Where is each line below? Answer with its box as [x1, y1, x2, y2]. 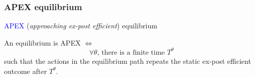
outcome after [4, 65, 47, 76]
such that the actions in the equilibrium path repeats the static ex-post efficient [4, 55, 251, 66]
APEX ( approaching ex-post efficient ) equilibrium [4, 20, 157, 31]
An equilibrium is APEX [4, 37, 81, 48]
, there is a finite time [97, 49, 165, 56]
